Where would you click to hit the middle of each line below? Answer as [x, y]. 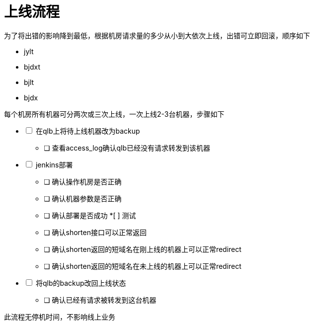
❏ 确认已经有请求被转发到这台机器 [100, 300]
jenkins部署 [54, 164]
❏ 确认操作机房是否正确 [83, 181]
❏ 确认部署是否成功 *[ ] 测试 [90, 215]
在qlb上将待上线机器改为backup [88, 131]
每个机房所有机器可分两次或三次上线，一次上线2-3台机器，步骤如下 [114, 114]
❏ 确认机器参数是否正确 [83, 198]
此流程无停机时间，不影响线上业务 [60, 317]
